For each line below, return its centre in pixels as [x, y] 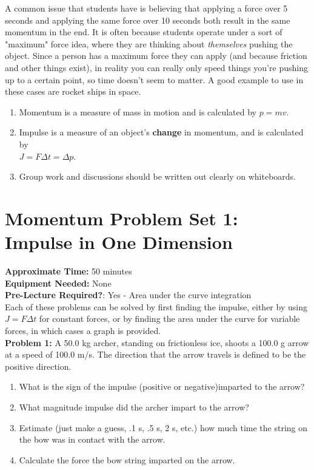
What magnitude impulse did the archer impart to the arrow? [134, 407]
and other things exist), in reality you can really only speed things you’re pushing [156, 67]
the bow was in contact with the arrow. [92, 439]
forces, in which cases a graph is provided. [83, 330]
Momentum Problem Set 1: [122, 218]
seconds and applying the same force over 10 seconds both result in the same [148, 20]
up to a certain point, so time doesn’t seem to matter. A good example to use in [154, 79]
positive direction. [38, 366]
